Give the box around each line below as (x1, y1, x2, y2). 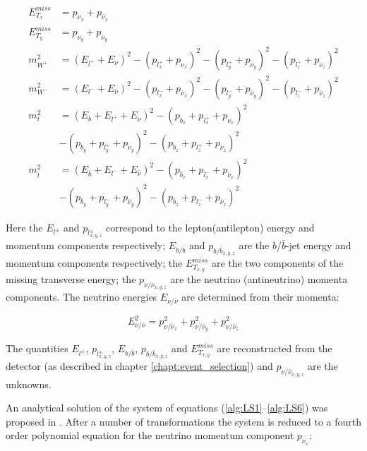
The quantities (6, 341, 68, 356)
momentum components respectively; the (6, 255, 183, 270)
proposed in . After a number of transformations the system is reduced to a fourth (6, 414, 361, 428)
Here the (6, 220, 43, 234)
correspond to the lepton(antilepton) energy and (106, 220, 315, 234)
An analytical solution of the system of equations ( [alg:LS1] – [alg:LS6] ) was (6, 400, 328, 415)
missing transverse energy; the (6, 271, 136, 286)
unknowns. (6, 376, 52, 391)
